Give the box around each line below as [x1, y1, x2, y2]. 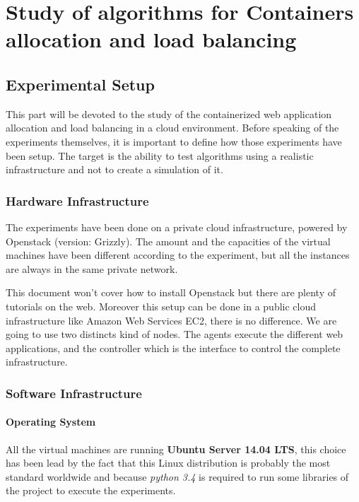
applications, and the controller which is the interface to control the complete [6, 340, 341, 355]
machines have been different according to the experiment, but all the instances [6, 247, 350, 262]
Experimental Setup [6, 73, 155, 95]
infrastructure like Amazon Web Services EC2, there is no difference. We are [6, 313, 337, 327]
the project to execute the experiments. [6, 483, 176, 498]
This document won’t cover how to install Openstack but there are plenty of [6, 285, 336, 300]
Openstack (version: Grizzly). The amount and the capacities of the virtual [6, 233, 331, 248]
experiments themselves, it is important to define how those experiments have [6, 134, 342, 148]
